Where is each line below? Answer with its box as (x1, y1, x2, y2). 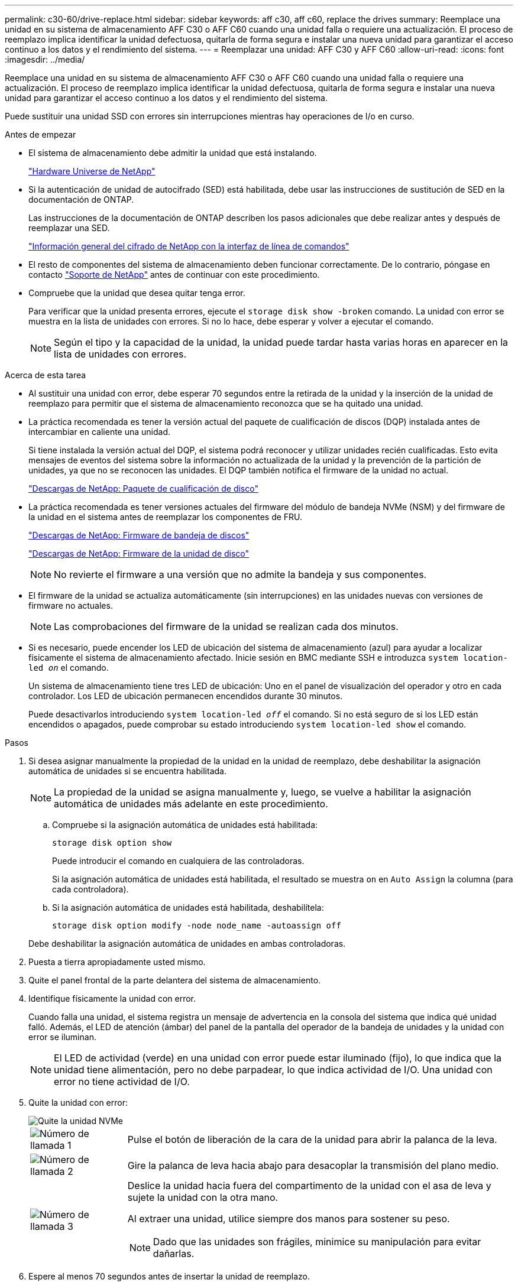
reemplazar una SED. (28, 223, 110, 233)
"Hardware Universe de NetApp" (28, 166, 156, 176)
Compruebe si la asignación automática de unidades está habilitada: (52, 820, 318, 830)
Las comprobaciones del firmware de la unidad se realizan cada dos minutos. (54, 621, 399, 632)
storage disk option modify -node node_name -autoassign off (52, 921, 341, 930)
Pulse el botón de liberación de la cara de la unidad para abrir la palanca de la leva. (127, 1134, 497, 1145)
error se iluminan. (28, 1032, 96, 1042)
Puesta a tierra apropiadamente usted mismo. (28, 957, 206, 967)
